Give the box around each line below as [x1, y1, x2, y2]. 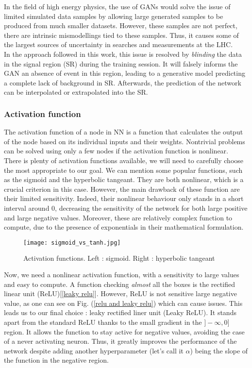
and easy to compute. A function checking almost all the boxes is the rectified [4, 279, 235, 289]
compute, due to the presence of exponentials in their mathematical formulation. [4, 222, 244, 232]
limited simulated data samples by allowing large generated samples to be [4, 11, 223, 21]
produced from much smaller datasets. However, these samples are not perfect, [4, 20, 237, 31]
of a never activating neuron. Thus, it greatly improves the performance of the [4, 336, 237, 346]
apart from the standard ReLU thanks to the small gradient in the [4, 317, 202, 327]
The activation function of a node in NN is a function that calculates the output [4, 127, 243, 137]
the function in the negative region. [4, 355, 109, 365]
